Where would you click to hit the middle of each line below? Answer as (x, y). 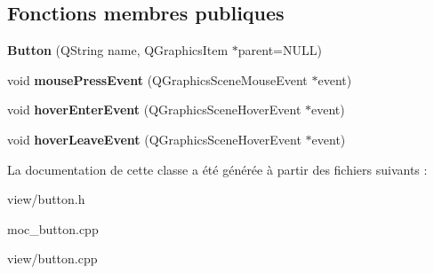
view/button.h (46, 199)
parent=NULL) (280, 50)
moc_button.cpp (53, 228)
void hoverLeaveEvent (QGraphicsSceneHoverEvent (154, 139)
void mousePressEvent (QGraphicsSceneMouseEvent (157, 79)
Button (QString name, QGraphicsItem (118, 50)
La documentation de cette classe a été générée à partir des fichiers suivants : (217, 169)
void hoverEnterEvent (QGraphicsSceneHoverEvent (154, 110)
